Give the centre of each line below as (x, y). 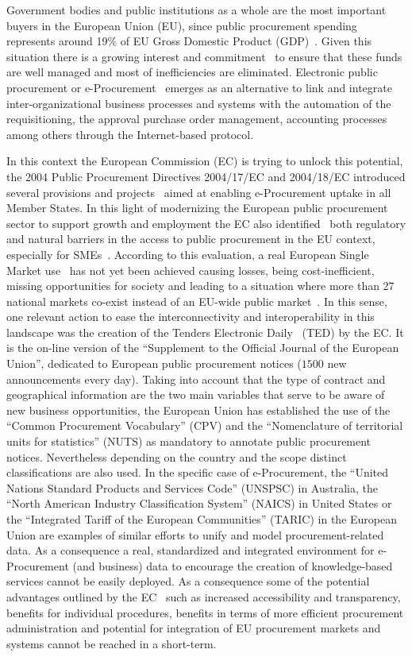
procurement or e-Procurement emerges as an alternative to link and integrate (199, 87)
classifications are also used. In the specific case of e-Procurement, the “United (198, 472)
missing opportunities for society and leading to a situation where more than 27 (200, 286)
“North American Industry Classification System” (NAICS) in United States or (199, 503)
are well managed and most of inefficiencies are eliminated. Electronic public (192, 72)
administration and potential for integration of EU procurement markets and (194, 628)
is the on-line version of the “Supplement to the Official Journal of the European (203, 348)
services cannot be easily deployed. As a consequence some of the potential (188, 581)
